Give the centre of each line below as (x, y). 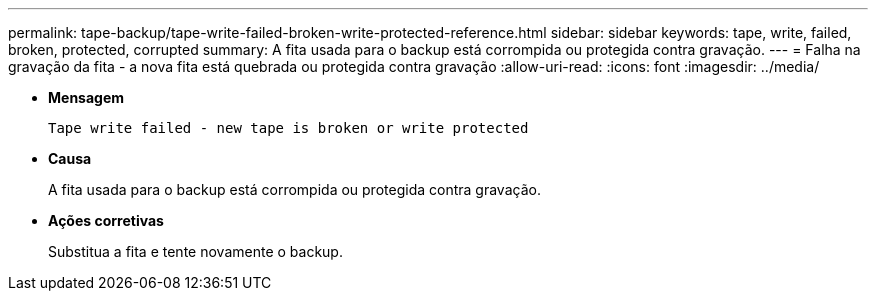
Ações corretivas (106, 220)
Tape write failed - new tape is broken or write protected (288, 128)
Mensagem (86, 97)
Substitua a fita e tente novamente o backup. (195, 251)
